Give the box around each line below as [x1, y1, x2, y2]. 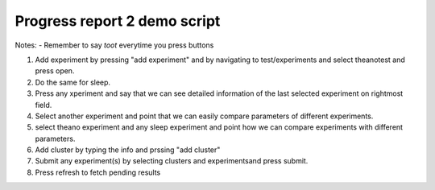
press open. [35, 66, 75, 76]
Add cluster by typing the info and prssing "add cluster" [35, 145, 221, 155]
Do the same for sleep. [35, 77, 111, 87]
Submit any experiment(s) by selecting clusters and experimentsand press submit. [35, 156, 309, 166]
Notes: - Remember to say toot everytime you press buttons [14, 40, 214, 50]
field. [35, 100, 52, 109]
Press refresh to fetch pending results [35, 167, 161, 177]
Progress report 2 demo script [14, 12, 221, 30]
